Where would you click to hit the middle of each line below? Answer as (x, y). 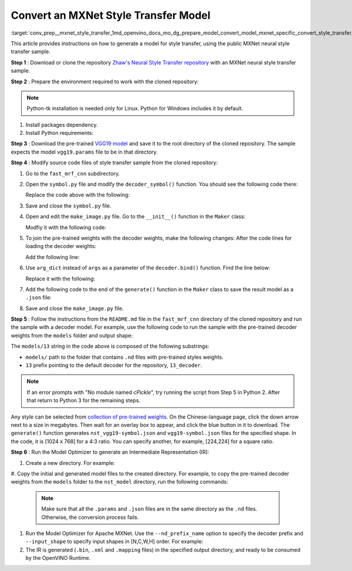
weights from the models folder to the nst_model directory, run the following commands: (119, 482)
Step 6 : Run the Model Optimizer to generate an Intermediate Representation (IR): (110, 452)
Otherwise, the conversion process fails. (90, 517)
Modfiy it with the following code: (66, 227)
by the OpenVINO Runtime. (58, 558)
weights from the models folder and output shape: (72, 335)
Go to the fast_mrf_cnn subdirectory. (73, 174)
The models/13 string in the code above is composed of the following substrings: (110, 346)
